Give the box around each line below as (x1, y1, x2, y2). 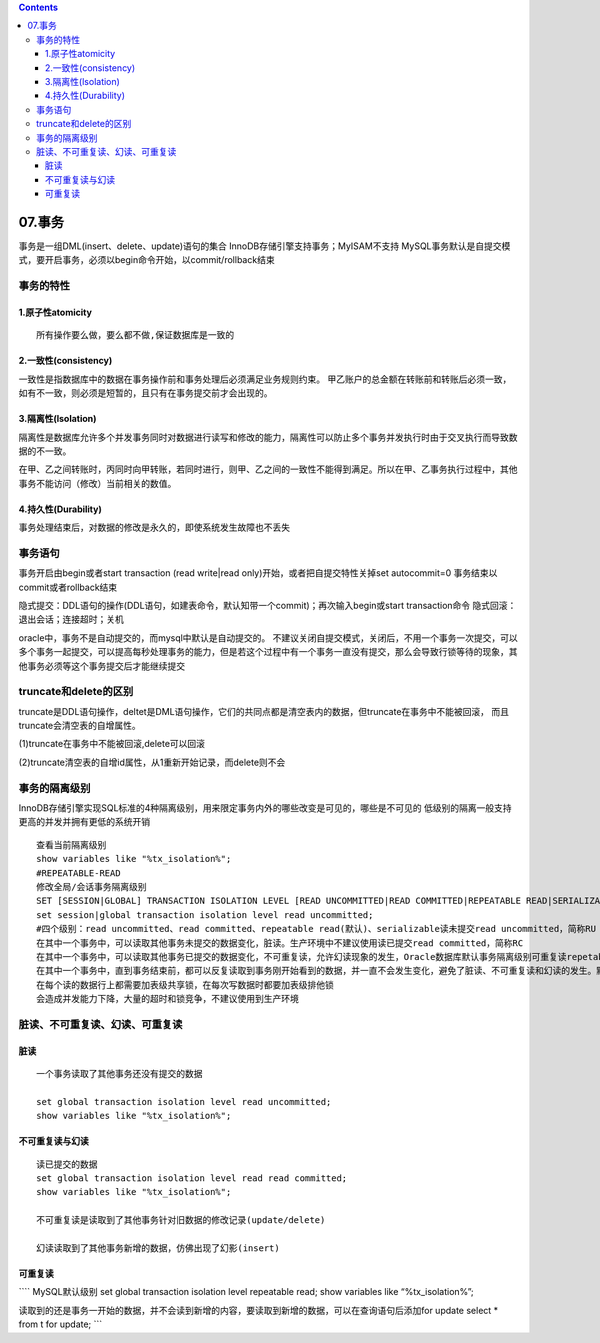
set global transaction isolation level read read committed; (36, 1172, 348, 1184)
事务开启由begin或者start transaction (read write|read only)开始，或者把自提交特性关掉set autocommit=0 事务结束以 (18, 567, 498, 579)
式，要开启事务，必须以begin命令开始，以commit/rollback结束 (18, 254, 275, 266)
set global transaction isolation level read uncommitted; (36, 1096, 332, 1107)
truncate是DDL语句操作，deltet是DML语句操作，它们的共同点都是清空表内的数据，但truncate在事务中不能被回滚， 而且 (18, 705, 510, 717)
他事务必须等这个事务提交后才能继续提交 (18, 660, 185, 672)
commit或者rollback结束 (18, 581, 118, 593)
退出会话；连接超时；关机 (18, 613, 124, 625)
